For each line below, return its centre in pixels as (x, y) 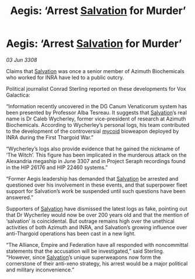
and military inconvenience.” (40, 270)
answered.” (20, 197)
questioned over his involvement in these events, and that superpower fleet (97, 185)
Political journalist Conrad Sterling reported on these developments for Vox (96, 88)
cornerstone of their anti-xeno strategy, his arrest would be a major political (97, 263)
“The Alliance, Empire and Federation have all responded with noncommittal (97, 244)
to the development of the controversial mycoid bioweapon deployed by (93, 131)
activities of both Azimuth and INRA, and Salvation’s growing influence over (97, 227)
